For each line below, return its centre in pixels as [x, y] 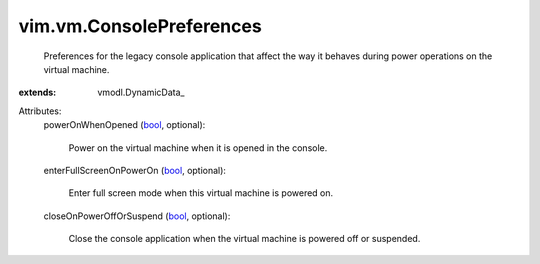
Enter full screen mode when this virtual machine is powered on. [201, 193]
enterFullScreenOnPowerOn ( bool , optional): [135, 170]
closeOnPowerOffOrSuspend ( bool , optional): [137, 216]
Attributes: [40, 111]
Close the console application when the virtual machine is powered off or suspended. [244, 239]
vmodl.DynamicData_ [141, 92]
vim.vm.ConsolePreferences [140, 26]
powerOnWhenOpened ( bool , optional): [124, 125]
